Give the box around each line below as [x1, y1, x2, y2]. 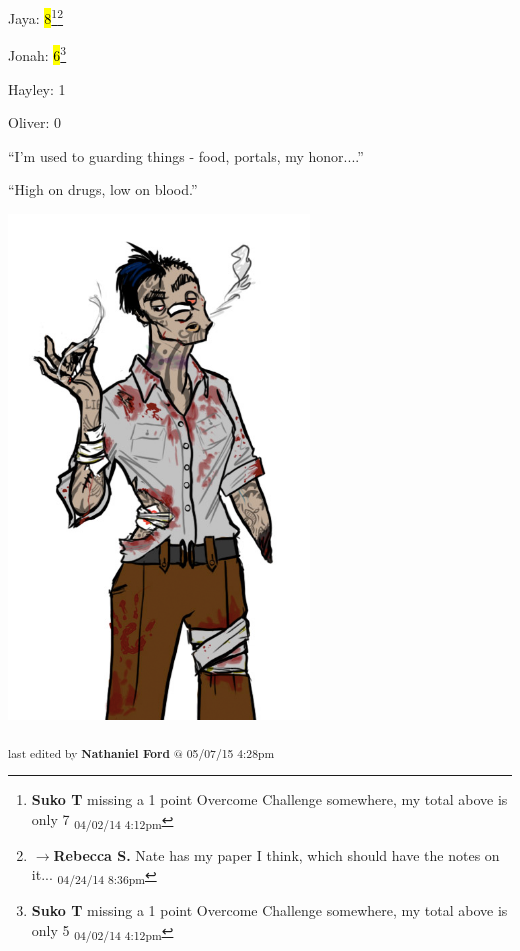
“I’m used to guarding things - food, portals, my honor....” [8, 145, 364, 166]
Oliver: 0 [8, 112, 61, 133]
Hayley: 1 [8, 78, 66, 99]
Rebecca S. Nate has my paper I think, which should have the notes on [53, 844, 500, 865]
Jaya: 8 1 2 [8, 5, 64, 28]
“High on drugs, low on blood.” [8, 179, 198, 200]
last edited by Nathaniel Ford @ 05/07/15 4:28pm [8, 744, 275, 761]
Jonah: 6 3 [8, 42, 67, 65]
